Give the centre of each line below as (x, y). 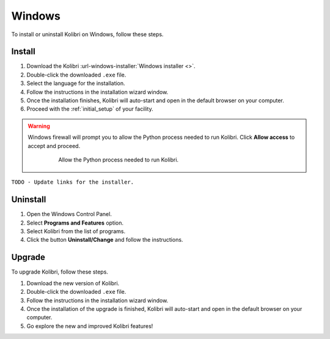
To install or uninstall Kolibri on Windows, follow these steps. (87, 34)
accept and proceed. (54, 146)
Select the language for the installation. (76, 83)
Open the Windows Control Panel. (69, 214)
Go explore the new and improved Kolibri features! (90, 326)
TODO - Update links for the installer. (73, 182)
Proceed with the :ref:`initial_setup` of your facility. (90, 109)
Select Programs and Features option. (75, 223)
